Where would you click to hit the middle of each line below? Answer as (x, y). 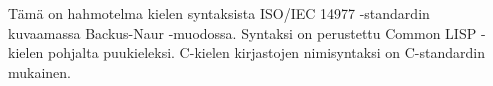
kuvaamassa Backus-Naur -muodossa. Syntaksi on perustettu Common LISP (242, 32)
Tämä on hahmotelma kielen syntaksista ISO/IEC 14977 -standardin (219, 13)
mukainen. (40, 71)
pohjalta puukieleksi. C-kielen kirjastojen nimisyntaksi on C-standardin (266, 52)
